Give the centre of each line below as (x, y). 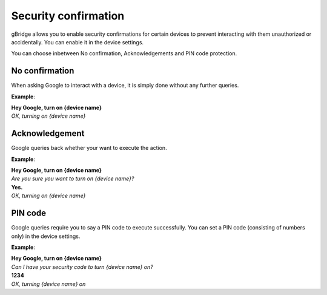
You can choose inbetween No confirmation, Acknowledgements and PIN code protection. (124, 53)
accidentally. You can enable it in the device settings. (78, 42)
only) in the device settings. (46, 236)
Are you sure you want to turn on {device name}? (73, 178)
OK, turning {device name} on (48, 284)
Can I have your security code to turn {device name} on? (82, 266)
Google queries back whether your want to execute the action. (89, 148)
